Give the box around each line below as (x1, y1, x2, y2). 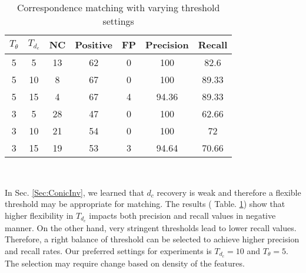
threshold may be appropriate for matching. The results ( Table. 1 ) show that (5, 198, 285, 210)
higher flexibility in (5, 209, 74, 221)
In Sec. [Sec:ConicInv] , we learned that (5, 186, 144, 198)
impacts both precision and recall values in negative (89, 209, 276, 221)
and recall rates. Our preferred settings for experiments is (5, 244, 212, 256)
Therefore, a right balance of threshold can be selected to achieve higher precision (5, 233, 300, 245)
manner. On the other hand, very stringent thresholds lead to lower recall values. (5, 221, 297, 233)
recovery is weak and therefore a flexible (157, 186, 301, 198)
